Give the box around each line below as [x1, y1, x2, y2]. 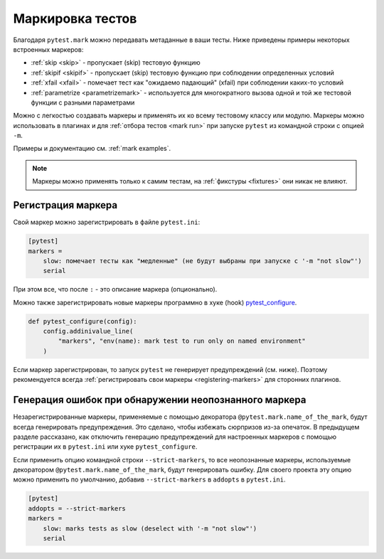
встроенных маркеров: [13, 45, 84, 53]
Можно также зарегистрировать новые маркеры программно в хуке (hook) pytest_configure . [13, 298, 297, 307]
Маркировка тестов [13, 11, 137, 26]
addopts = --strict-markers [28, 504, 126, 512]
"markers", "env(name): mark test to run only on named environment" [58, 337, 306, 345]
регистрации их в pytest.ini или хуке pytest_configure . [13, 442, 198, 451]
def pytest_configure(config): [28, 317, 138, 325]
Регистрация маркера [13, 199, 117, 211]
